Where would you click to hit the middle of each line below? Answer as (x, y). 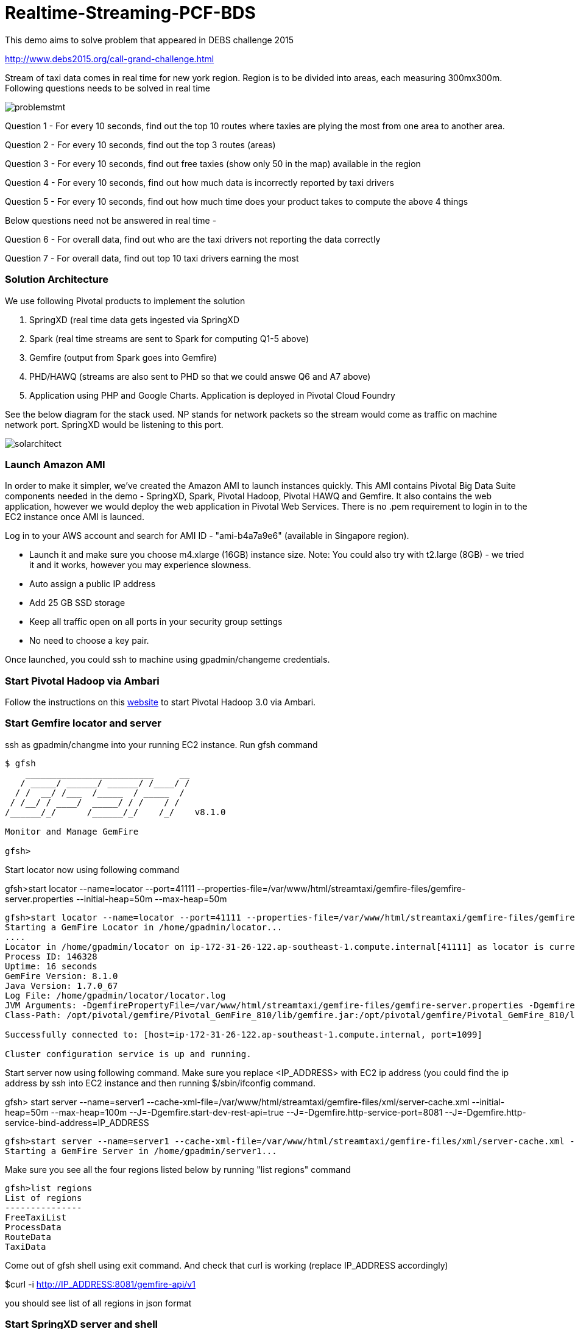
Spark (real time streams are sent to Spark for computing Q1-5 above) (169, 338)
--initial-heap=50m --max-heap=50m (151, 899)
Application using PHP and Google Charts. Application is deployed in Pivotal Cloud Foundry (212, 395)
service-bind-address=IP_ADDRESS (77, 1122)
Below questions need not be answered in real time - (111, 220)
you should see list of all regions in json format (98, 1303)
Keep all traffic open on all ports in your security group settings (156, 622)
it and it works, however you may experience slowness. (140, 565)
